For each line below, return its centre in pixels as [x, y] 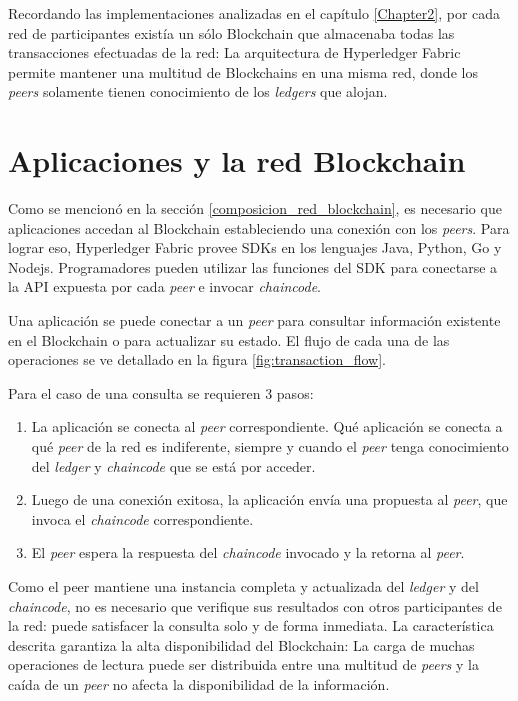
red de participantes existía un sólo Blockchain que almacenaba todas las [231, 32]
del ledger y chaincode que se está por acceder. [173, 465]
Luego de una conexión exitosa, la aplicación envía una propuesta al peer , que [269, 499]
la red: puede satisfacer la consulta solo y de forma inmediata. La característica [251, 625]
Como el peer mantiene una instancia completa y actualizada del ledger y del [243, 586]
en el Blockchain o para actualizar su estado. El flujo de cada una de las [229, 339]
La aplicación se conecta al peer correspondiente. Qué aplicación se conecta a [267, 426]
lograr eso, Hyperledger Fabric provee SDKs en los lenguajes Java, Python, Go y [255, 247]
